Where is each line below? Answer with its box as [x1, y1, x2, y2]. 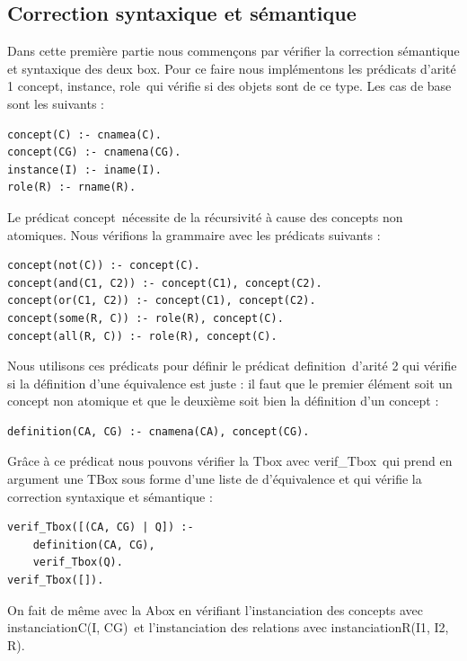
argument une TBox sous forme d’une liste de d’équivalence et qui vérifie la [7, 469, 422, 488]
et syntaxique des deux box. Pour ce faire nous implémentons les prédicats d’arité [7, 58, 456, 77]
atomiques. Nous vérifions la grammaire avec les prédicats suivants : [7, 225, 381, 244]
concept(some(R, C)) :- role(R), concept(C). [7, 311, 284, 325]
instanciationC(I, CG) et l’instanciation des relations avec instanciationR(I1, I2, [7, 618, 449, 637]
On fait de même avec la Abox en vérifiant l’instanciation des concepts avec [7, 600, 423, 619]
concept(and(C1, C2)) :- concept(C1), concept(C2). [7, 276, 322, 290]
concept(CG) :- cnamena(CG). [7, 146, 181, 159]
